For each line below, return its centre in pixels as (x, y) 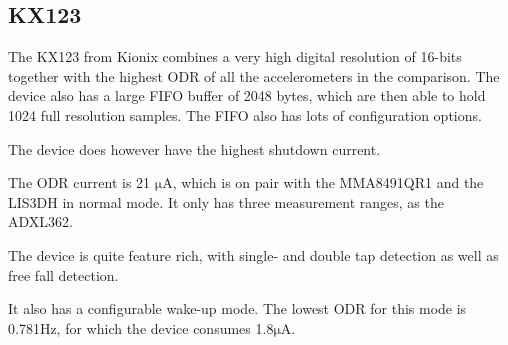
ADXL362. (40, 221)
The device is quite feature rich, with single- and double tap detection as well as (253, 254)
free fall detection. (63, 274)
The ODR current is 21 (79, 182)
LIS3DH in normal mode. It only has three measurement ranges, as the (226, 201)
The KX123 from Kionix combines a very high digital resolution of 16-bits (235, 56)
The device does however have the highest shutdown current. (194, 148)
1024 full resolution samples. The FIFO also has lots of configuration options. (245, 114)
